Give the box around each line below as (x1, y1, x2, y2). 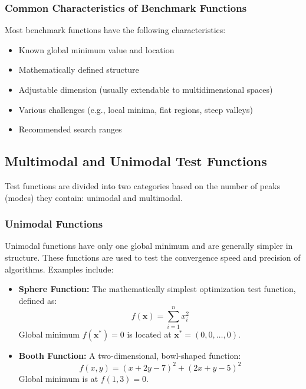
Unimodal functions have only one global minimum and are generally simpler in (5, 239, 293, 252)
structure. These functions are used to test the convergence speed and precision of (5, 251, 301, 263)
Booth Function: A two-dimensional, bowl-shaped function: (18, 349, 241, 362)
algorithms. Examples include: (5, 262, 114, 275)
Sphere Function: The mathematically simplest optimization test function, (18, 283, 296, 295)
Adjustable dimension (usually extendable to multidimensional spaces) (18, 83, 273, 95)
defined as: (18, 294, 57, 306)
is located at (127, 328, 172, 341)
